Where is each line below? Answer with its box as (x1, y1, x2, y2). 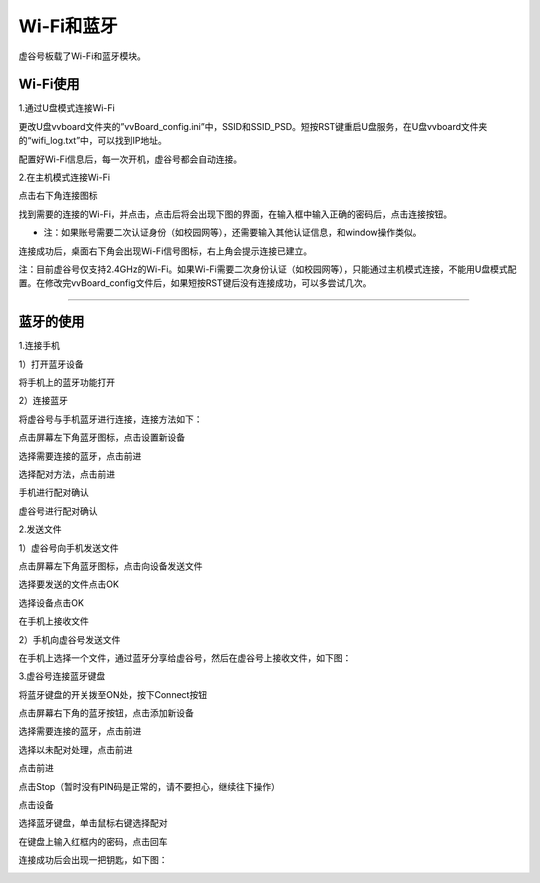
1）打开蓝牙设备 (18, 358, 84, 370)
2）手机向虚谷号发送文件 (18, 633, 121, 645)
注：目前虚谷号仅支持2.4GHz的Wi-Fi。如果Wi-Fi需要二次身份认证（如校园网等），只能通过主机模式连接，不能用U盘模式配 (18, 263, 517, 275)
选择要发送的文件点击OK (18, 578, 120, 590)
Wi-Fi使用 (18, 76, 80, 93)
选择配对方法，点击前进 (18, 468, 115, 480)
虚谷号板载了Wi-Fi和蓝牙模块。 (18, 50, 147, 62)
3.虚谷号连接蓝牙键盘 (18, 670, 106, 682)
